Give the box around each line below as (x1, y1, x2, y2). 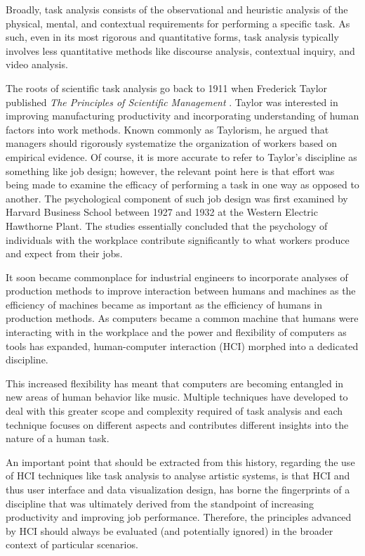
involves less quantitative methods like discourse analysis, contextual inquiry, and (6, 43, 355, 58)
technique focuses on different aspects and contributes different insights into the (6, 417, 349, 432)
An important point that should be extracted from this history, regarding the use (6, 454, 355, 469)
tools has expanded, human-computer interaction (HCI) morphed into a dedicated (6, 338, 359, 353)
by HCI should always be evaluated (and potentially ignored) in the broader (6, 523, 333, 538)
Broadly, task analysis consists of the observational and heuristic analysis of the (6, 2, 348, 16)
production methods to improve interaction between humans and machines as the (6, 283, 356, 298)
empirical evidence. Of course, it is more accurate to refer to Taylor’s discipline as (6, 149, 357, 164)
